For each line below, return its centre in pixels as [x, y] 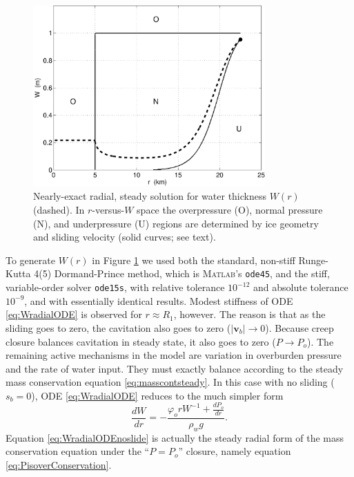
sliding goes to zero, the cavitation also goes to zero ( [118, 327]
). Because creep [299, 327]
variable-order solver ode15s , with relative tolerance [115, 287]
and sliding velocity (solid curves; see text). [125, 237]
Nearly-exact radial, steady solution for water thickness [150, 196]
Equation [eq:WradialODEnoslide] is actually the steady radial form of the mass [175, 437]
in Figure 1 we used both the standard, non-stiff [194, 260]
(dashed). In [59, 210]
